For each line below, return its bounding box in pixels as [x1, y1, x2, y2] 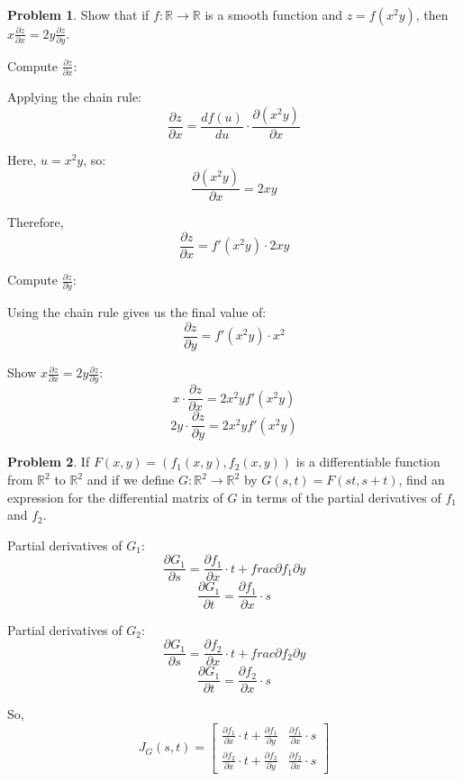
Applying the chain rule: [7, 87, 142, 106]
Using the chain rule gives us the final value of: [7, 303, 267, 322]
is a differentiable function [295, 452, 440, 471]
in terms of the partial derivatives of [241, 487, 441, 506]
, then [415, 5, 449, 23]
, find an [398, 470, 445, 489]
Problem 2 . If [7, 452, 90, 471]
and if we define [86, 470, 175, 489]
